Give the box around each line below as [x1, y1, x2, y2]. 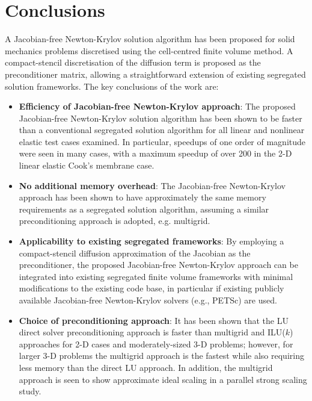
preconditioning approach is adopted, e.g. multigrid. [19, 214, 210, 227]
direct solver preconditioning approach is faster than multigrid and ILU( [19, 326, 286, 338]
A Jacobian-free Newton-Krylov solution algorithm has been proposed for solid [5, 33, 295, 45]
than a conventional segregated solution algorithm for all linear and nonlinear [19, 123, 305, 136]
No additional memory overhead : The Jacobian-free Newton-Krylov [19, 179, 286, 191]
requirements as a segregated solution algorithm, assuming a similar [19, 202, 269, 215]
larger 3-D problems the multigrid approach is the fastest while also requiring [19, 349, 304, 362]
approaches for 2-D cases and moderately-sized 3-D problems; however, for [19, 337, 293, 350]
